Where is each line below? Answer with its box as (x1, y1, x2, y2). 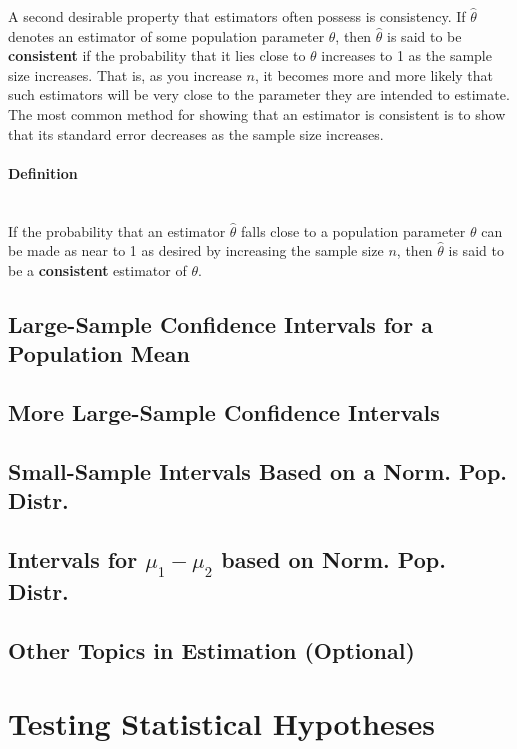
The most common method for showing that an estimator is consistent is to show (8, 103, 506, 124)
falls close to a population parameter (241, 220, 466, 241)
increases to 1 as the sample (321, 45, 492, 66)
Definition (8, 162, 78, 183)
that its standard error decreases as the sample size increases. (8, 123, 384, 144)
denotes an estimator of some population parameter (8, 25, 325, 46)
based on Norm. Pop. (221, 543, 446, 574)
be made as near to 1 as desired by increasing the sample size (8, 240, 384, 261)
